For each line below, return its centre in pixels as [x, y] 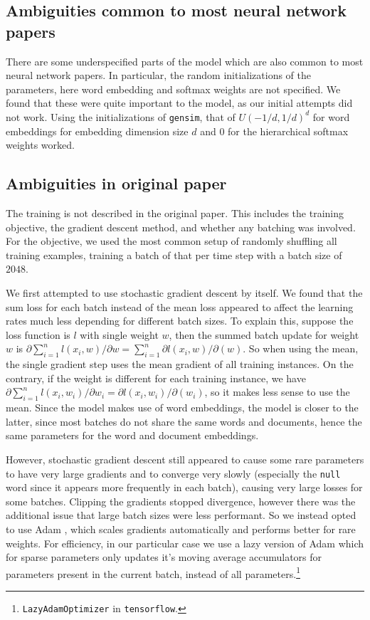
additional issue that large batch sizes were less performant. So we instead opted [181, 515]
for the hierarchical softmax [288, 131]
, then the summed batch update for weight [264, 334]
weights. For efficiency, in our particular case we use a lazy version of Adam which [185, 543]
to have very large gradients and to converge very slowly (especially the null [173, 473]
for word [331, 116]
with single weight [119, 334]
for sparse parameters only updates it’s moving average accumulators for [164, 557]
